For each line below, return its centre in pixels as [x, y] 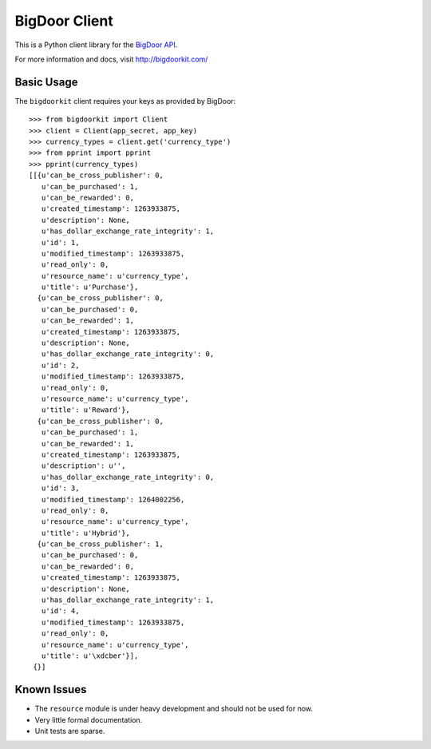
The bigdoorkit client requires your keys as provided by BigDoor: [125, 101]
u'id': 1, [60, 242]
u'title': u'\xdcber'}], [90, 656]
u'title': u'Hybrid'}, [86, 533]
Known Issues [51, 690]
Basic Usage [46, 82]
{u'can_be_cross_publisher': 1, [100, 544]
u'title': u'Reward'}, [86, 410]
